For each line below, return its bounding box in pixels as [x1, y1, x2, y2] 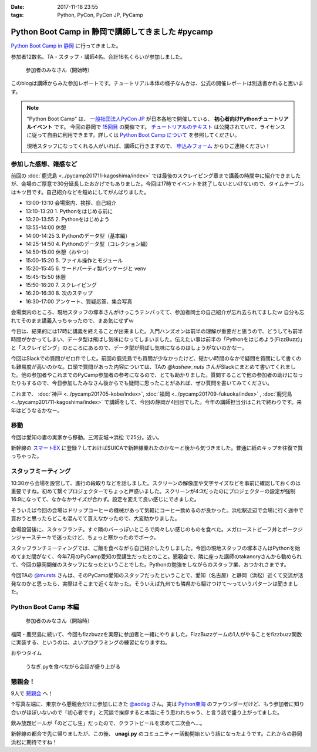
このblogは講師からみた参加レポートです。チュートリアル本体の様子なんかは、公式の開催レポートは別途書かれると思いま [11, 80, 303, 87]
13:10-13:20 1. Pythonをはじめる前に [25, 207, 113, 214]
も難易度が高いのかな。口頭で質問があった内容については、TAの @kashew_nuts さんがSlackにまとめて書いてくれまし [11, 363, 296, 370]
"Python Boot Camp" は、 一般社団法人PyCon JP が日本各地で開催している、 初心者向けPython [26, 115, 258, 122]
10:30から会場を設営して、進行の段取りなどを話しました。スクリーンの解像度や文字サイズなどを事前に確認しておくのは [11, 479, 301, 487]
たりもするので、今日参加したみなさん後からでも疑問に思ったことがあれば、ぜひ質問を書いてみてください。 [11, 379, 273, 387]
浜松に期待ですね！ [11, 738, 58, 746]
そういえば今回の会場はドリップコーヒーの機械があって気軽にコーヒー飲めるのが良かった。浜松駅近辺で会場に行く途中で [11, 507, 304, 514]
